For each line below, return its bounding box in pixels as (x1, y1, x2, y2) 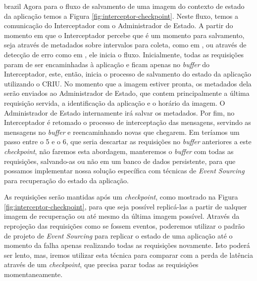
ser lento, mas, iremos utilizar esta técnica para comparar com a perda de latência (4, 249, 253, 260)
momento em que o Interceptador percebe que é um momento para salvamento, (4, 30, 245, 40)
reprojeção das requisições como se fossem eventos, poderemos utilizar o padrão (4, 221, 245, 231)
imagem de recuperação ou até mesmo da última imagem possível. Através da (4, 211, 240, 221)
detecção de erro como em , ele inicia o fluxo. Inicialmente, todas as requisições (4, 49, 244, 59)
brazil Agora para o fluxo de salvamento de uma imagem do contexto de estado (4, 1, 245, 11)
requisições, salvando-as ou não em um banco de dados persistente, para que (4, 156, 236, 166)
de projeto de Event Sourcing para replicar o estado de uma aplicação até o (4, 230, 233, 241)
